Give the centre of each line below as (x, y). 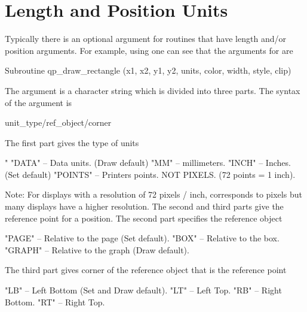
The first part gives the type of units (72, 142)
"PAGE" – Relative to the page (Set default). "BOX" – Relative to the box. (142, 238)
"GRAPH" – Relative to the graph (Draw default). (97, 249)
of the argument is (39, 102)
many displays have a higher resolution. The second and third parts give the (144, 206)
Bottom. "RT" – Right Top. (55, 302)
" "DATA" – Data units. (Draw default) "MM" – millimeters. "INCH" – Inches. (148, 163)
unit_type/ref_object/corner (58, 122)
